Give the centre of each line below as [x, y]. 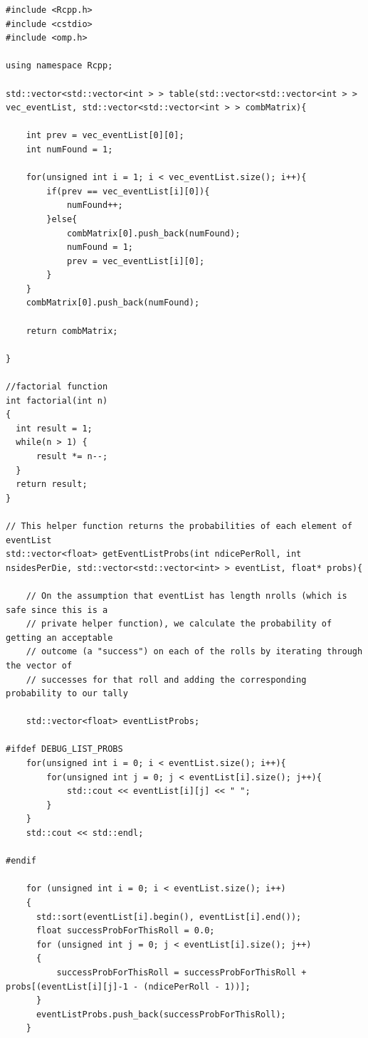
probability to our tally [67, 694]
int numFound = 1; [69, 149]
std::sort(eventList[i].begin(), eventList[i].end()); [169, 917]
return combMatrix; [72, 331]
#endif [21, 861]
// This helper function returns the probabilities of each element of [179, 526]
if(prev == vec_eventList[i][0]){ [128, 191]
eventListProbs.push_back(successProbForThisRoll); [161, 1014]
